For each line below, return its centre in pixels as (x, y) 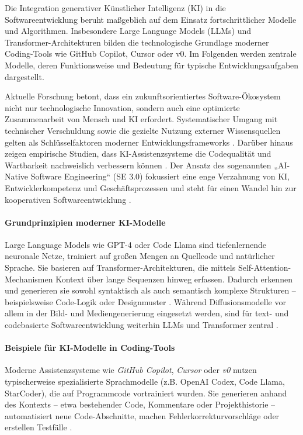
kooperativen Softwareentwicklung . (68, 199)
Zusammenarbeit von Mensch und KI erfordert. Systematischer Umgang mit (141, 119)
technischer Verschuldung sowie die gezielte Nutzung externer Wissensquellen (143, 130)
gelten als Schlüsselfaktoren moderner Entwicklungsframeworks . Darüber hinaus (149, 142)
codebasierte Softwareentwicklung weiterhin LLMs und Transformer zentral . (142, 325)
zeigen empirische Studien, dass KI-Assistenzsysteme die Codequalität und (138, 153)
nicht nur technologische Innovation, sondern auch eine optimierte (122, 107)
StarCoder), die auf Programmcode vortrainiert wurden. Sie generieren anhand (146, 393)
